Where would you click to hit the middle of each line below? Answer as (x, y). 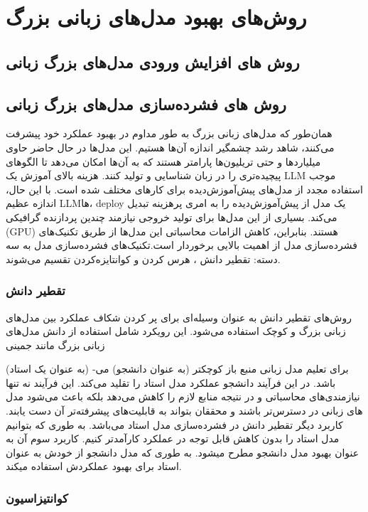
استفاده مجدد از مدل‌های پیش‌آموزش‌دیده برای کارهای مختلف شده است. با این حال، (184, 189)
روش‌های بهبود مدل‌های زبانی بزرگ (156, 17)
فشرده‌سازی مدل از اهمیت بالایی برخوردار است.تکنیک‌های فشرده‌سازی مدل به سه (182, 245)
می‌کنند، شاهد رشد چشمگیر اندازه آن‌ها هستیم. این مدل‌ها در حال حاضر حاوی (170, 147)
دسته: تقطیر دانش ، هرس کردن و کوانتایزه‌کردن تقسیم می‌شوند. (143, 258)
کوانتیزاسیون (37, 497)
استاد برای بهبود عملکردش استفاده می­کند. (94, 466)
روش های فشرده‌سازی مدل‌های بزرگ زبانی (146, 103)
